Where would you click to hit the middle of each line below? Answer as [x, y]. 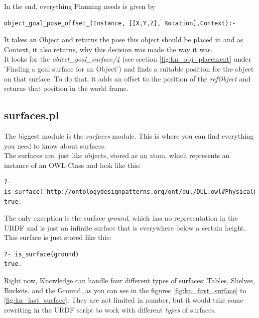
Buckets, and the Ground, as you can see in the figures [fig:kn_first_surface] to [125, 290]
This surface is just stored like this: [58, 237]
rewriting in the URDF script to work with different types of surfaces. [110, 309]
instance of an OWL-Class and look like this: [72, 165]
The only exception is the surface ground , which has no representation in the [121, 218]
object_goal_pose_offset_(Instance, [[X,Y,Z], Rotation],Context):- [120, 23]
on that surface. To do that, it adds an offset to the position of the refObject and [127, 78]
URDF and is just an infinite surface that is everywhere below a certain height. [125, 227]
